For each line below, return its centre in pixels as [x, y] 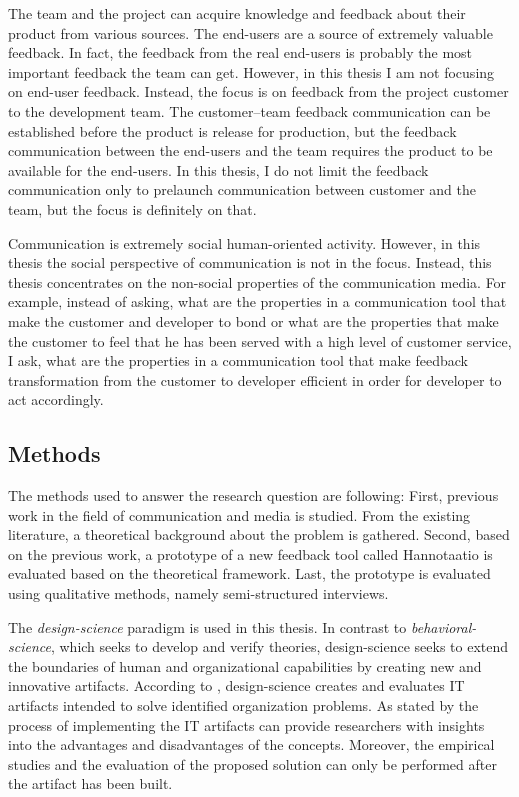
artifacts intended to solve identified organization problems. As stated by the [243, 705]
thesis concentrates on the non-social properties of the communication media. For [257, 281]
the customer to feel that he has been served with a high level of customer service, [260, 340]
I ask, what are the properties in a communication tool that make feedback [238, 360]
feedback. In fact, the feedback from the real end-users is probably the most [240, 52]
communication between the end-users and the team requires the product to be [250, 150]
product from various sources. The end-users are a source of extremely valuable [250, 32]
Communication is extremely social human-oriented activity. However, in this [244, 242]
